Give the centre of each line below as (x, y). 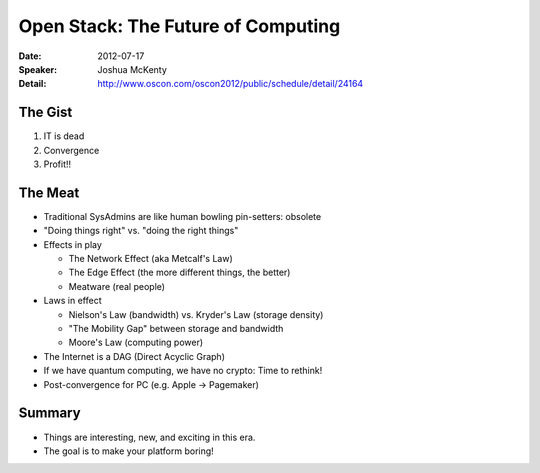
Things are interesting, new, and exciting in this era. (149, 437)
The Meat (49, 192)
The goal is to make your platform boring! (128, 451)
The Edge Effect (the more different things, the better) (179, 272)
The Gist (45, 112)
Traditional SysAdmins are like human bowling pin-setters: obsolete (182, 216)
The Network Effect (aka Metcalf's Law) (151, 259)
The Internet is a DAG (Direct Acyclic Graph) (134, 356)
